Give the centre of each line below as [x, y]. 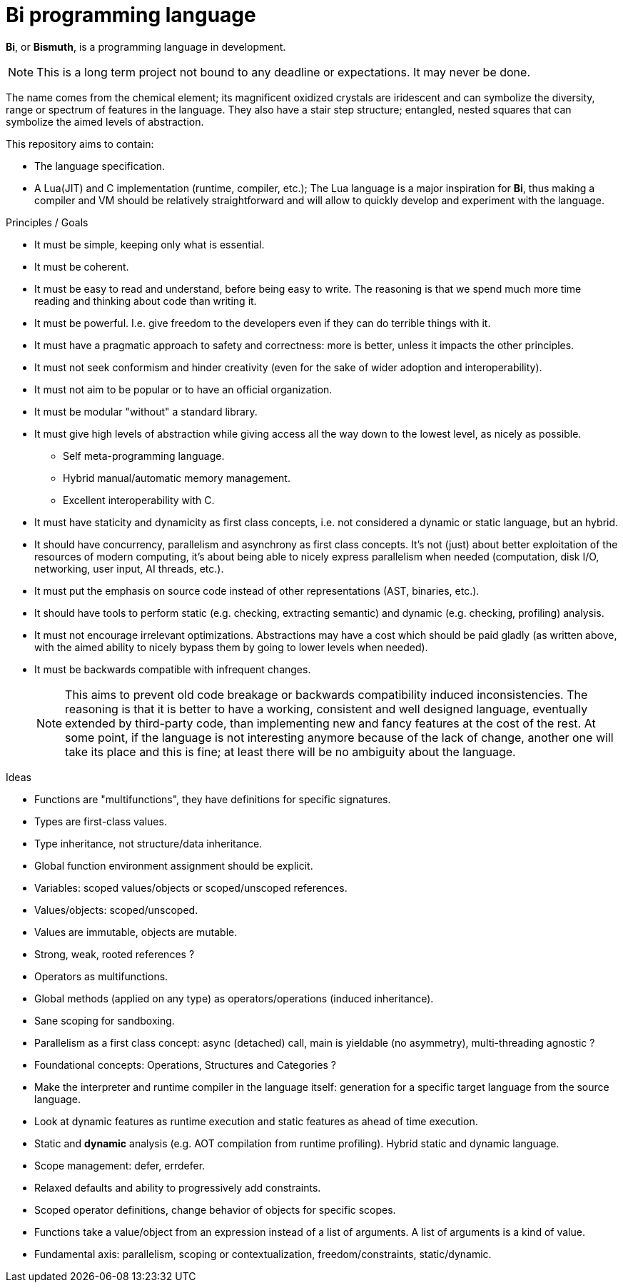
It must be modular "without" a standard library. [146, 411]
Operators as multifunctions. [101, 976]
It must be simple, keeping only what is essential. [150, 244]
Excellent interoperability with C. [139, 500]
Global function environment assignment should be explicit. [174, 865]
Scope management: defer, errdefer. [120, 1165]
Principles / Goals [47, 222]
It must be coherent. [82, 266]
